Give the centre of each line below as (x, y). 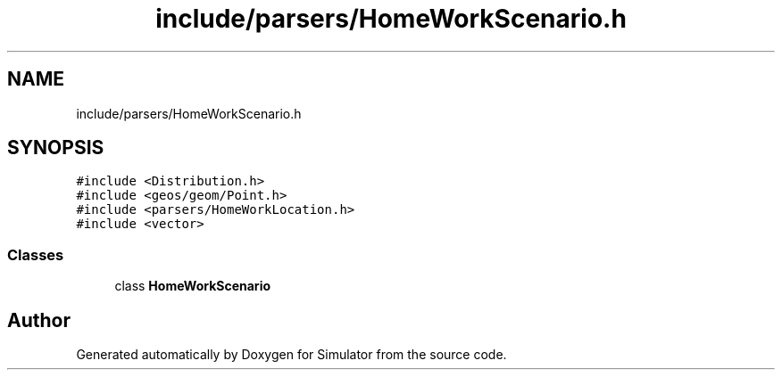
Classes (36, 254)
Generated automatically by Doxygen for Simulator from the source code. (291, 355)
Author (39, 320)
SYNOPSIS (56, 148)
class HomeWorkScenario (193, 286)
